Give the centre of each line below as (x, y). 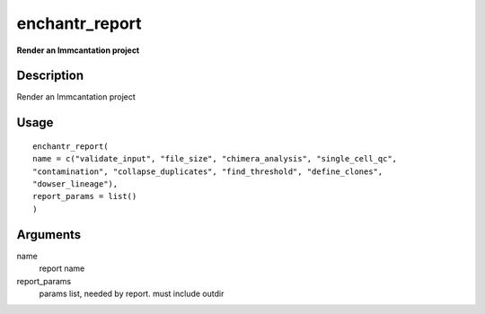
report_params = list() (85, 196)
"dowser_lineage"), (75, 184)
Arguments (49, 235)
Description (50, 76)
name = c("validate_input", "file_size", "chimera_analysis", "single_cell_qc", (215, 159)
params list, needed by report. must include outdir (132, 293)
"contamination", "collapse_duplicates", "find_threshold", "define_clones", (208, 171)
